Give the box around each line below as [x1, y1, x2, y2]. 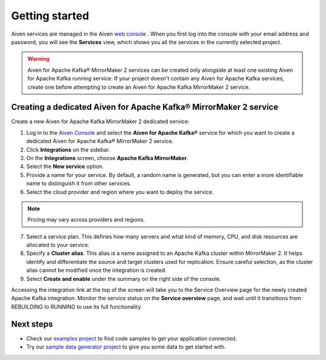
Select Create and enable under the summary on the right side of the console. [26, 275, 222, 282]
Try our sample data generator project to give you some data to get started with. [26, 343, 226, 350]
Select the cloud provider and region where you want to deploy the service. [26, 188, 214, 196]
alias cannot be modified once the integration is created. [26, 266, 167, 274]
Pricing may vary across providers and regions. [27, 216, 145, 223]
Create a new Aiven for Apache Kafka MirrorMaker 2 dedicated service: [11, 118, 190, 125]
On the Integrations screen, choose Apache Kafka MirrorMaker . [26, 154, 188, 161]
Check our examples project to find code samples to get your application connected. [26, 335, 237, 342]
